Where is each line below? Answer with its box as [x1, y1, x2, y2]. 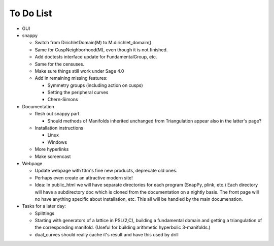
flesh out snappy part [35, 111, 80, 117]
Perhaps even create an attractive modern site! [35, 174, 133, 180]
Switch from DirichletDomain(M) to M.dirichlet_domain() [35, 40, 152, 46]
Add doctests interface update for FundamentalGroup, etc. [35, 54, 157, 60]
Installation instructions [35, 125, 84, 131]
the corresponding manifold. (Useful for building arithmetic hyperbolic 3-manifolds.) [35, 224, 211, 231]
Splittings [35, 210, 55, 216]
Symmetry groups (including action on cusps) [47, 82, 143, 88]
